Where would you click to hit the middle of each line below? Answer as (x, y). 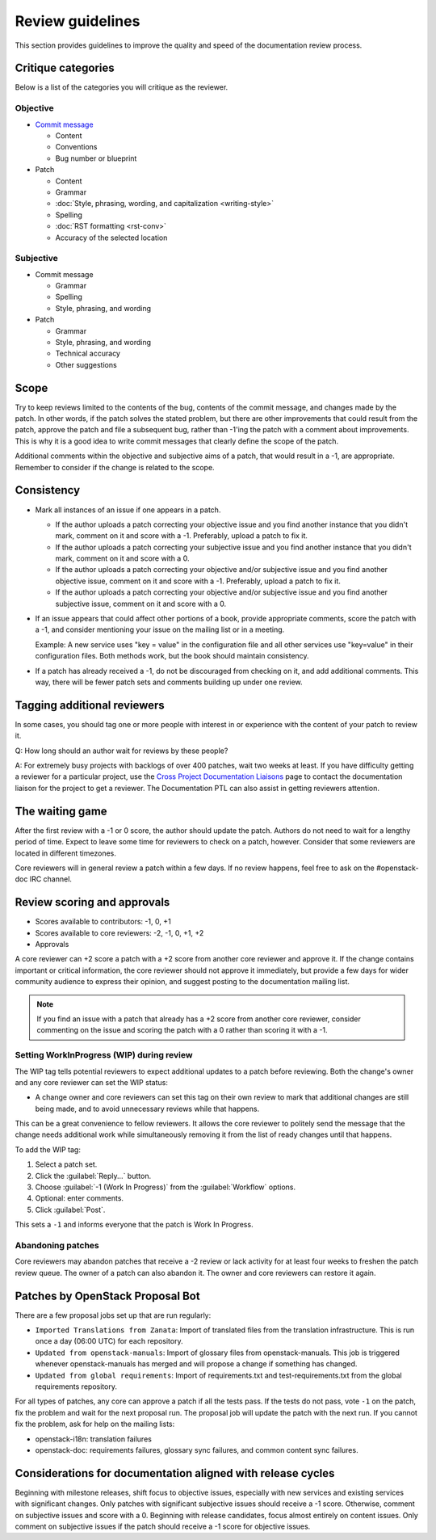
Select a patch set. (66, 1164)
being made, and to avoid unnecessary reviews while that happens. (147, 1109)
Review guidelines (78, 21)
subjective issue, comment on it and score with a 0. (140, 604)
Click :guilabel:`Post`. (70, 1210)
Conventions (76, 147)
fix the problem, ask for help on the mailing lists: (95, 1424)
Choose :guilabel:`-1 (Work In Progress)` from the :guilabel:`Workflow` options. (166, 1187)
